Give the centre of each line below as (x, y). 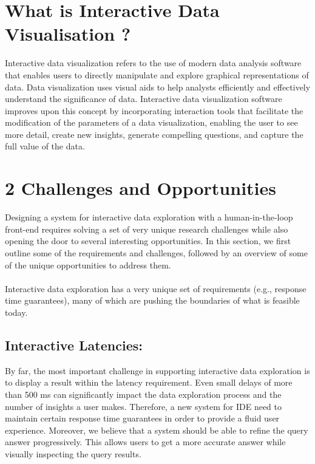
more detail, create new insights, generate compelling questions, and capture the (154, 134)
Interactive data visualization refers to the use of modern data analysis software (153, 63)
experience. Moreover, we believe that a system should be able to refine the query (157, 430)
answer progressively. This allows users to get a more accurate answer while (145, 442)
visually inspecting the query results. (73, 453)
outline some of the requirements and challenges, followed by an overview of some (156, 252)
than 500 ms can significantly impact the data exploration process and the (143, 394)
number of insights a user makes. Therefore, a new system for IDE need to (143, 406)
